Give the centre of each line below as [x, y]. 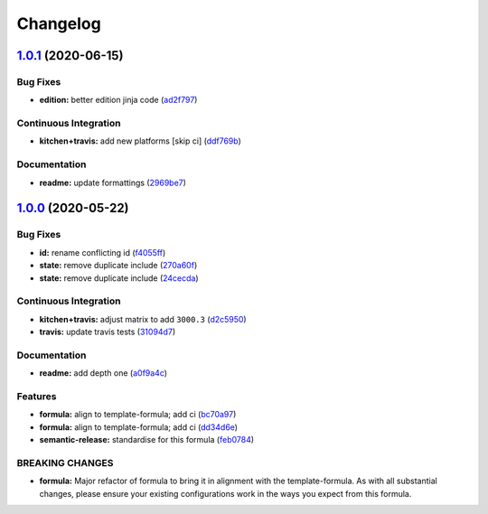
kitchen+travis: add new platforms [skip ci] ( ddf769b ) [140, 141]
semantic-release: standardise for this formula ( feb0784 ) [147, 440]
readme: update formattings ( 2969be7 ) [113, 182]
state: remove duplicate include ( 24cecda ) [119, 278]
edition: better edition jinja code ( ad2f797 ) [118, 100]
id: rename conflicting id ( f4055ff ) [103, 252]
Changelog [59, 23]
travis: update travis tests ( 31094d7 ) [108, 332]
